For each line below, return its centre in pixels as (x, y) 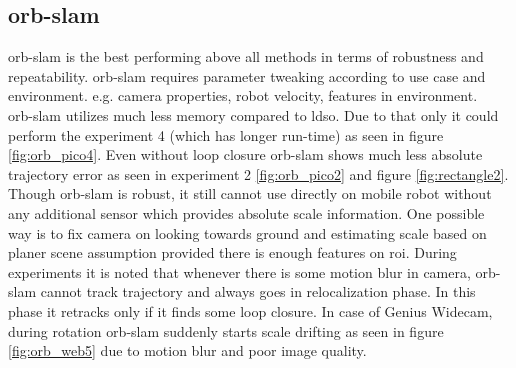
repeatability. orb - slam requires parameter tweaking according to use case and (247, 75)
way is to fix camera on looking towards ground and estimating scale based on (247, 232)
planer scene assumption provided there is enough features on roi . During (232, 252)
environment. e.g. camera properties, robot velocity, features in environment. (243, 95)
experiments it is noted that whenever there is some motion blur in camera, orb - (254, 271)
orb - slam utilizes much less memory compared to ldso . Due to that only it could (253, 114)
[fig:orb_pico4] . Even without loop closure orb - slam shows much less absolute (245, 154)
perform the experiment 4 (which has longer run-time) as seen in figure (226, 134)
